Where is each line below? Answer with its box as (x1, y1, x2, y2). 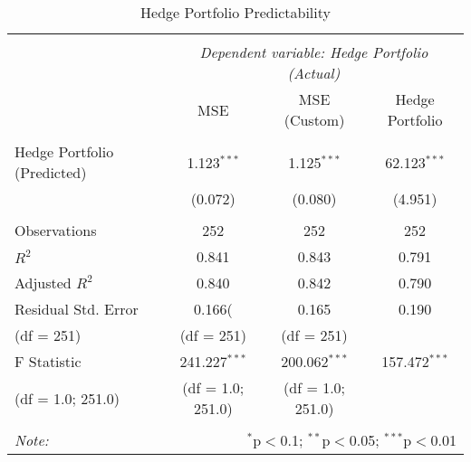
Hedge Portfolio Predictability (140, 2, 331, 23)
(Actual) (287, 62, 341, 83)
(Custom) (284, 109, 345, 130)
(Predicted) (14, 162, 87, 183)
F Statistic (14, 351, 82, 372)
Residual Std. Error (14, 298, 139, 319)
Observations (14, 220, 97, 240)
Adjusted (14, 272, 72, 293)
